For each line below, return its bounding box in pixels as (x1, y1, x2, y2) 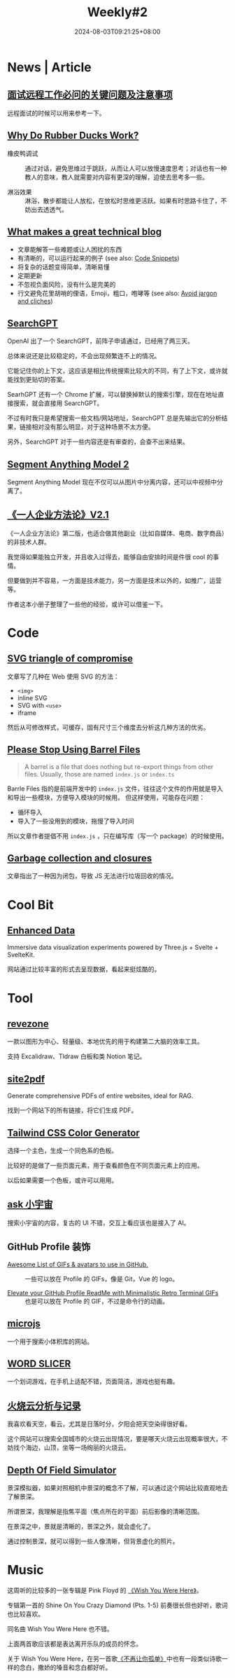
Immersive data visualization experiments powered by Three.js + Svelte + (7, 943, 219, 952)
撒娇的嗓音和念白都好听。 (37, 1663, 112, 1672)
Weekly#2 (87, 4, 148, 20)
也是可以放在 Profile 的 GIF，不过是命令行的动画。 (24, 1297, 169, 1305)
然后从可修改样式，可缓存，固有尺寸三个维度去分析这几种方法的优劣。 (7, 723, 210, 731)
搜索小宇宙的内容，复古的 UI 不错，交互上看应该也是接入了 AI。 (7, 1218, 190, 1227)
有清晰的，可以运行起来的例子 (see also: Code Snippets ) (17, 254, 180, 263)
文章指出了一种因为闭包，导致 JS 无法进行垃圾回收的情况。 (7, 872, 178, 880)
